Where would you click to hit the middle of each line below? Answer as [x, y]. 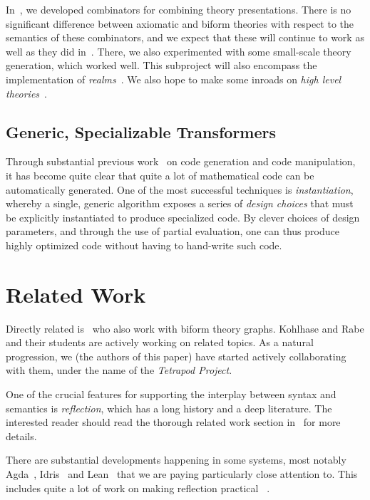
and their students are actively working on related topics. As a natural [160, 342]
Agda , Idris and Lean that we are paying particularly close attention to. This [182, 473]
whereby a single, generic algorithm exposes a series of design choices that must [180, 203]
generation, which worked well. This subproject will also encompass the [161, 65]
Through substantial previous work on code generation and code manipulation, [181, 161]
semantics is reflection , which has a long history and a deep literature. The [169, 408]
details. [21, 436]
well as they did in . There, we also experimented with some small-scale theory [179, 51]
